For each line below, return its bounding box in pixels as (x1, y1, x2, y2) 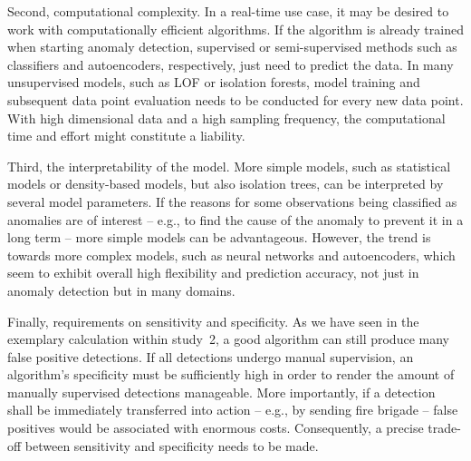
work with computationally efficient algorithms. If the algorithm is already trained (7, 19, 464, 38)
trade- (428, 418, 461, 437)
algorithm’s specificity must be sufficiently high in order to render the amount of (7, 365, 455, 384)
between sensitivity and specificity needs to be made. (24, 436, 319, 455)
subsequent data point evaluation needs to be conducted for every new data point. (7, 90, 464, 109)
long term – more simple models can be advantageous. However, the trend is (7, 228, 431, 247)
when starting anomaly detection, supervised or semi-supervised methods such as (7, 37, 457, 56)
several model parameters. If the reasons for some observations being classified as (7, 191, 457, 211)
